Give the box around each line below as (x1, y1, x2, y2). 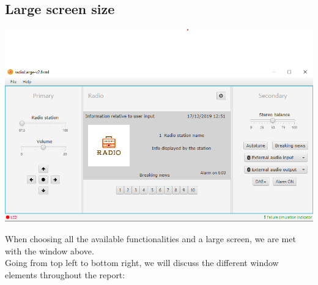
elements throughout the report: (5, 268, 125, 281)
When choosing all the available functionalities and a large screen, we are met (5, 232, 296, 245)
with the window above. (5, 244, 94, 257)
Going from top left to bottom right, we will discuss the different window (5, 256, 279, 269)
